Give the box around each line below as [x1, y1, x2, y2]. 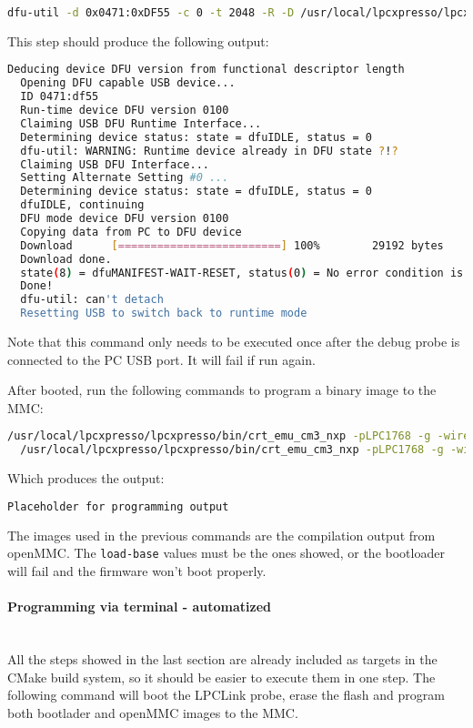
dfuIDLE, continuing [20, 198, 145, 212]
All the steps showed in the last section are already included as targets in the [7, 649, 438, 668]
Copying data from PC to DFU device [20, 225, 242, 238]
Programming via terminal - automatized [7, 597, 271, 616]
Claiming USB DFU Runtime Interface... [20, 116, 262, 130]
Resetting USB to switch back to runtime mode [20, 307, 307, 320]
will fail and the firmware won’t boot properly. [7, 561, 267, 580]
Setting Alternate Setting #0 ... [20, 171, 229, 185]
